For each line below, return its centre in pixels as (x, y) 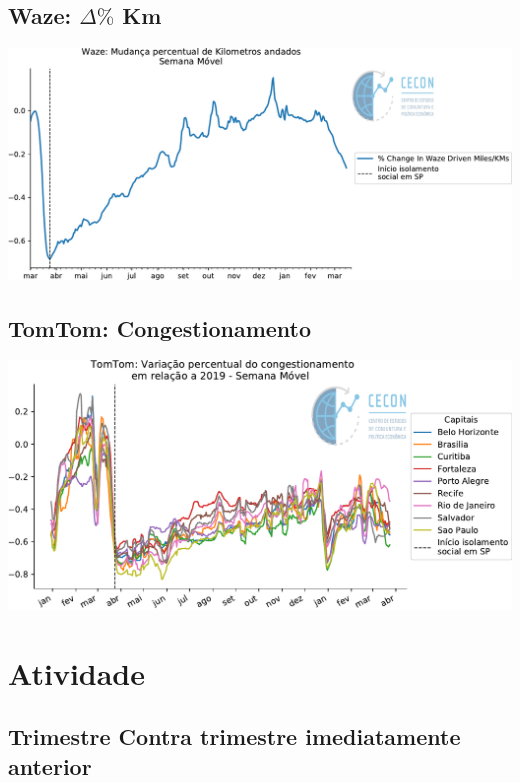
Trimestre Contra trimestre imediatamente (234, 736)
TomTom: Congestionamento (160, 327)
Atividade (77, 672)
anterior (50, 765)
